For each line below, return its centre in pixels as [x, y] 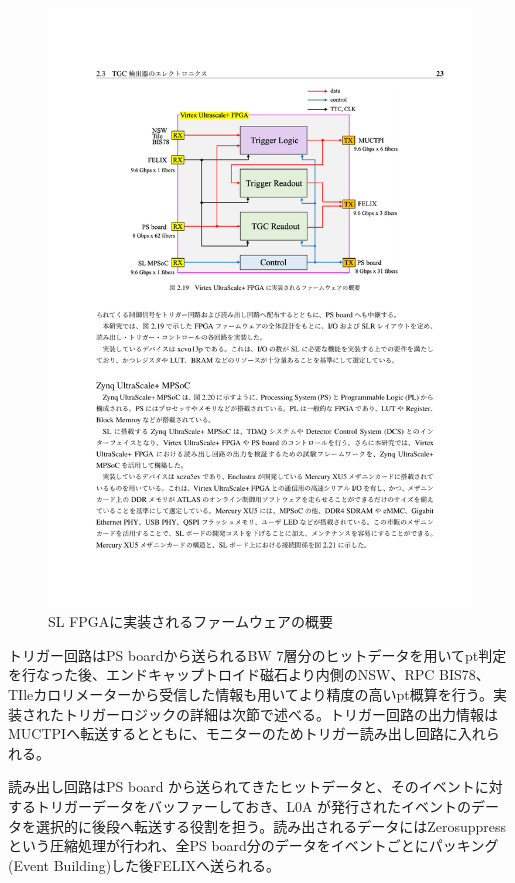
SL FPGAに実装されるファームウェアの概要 [190, 621]
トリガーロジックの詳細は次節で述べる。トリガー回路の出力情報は [280, 713]
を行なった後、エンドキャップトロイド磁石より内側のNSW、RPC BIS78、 [249, 674]
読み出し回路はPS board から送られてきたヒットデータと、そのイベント [241, 786]
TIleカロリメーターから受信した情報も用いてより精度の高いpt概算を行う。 [250, 694]
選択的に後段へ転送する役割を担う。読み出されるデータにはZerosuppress [271, 825]
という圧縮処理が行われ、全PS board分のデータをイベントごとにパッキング [253, 845]
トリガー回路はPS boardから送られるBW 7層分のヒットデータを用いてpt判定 [257, 654]
